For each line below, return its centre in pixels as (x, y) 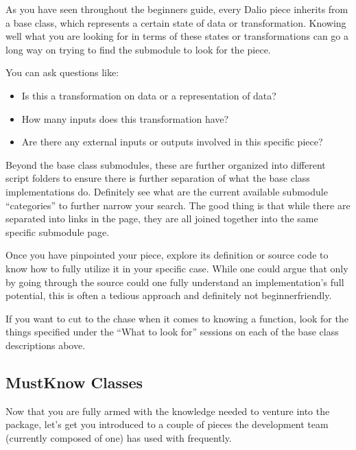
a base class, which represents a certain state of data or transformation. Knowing (176, 22)
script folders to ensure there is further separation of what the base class (158, 178)
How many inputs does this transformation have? (125, 118)
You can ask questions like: (62, 72)
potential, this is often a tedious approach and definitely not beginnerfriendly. (169, 295)
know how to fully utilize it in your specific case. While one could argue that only (177, 268)
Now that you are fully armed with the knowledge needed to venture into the (168, 411)
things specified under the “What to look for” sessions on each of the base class (172, 332)
